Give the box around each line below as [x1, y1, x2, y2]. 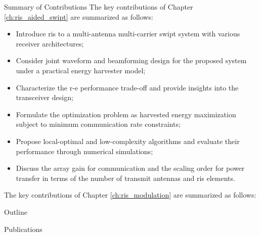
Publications [4, 223, 42, 234]
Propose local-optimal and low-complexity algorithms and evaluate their [16, 135, 240, 146]
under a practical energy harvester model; [16, 65, 146, 75]
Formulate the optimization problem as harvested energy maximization [16, 109, 236, 119]
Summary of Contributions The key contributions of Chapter [4, 2, 193, 12]
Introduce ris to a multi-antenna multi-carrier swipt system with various [16, 28, 240, 39]
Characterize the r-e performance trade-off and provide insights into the [16, 82, 239, 92]
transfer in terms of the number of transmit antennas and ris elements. [16, 172, 235, 183]
